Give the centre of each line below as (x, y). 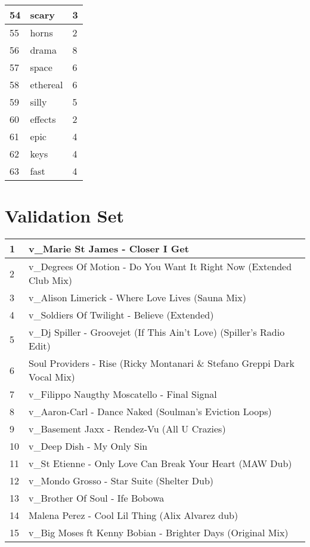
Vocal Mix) (52, 377)
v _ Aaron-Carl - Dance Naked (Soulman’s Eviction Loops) (150, 412)
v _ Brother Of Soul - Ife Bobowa (97, 498)
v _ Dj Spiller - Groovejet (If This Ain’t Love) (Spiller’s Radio (157, 332)
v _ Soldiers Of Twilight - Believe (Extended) (121, 315)
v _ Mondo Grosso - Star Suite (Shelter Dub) (121, 481)
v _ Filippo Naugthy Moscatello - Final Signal (123, 394)
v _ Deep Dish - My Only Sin (88, 446)
